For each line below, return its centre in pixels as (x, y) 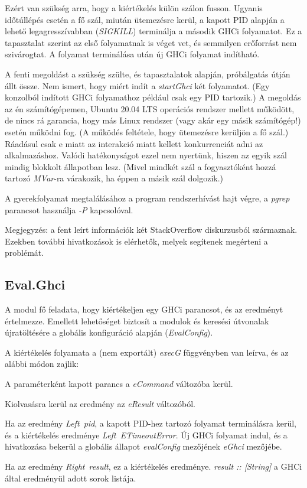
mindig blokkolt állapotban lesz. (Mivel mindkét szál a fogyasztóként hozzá (141, 166)
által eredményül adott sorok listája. (71, 478)
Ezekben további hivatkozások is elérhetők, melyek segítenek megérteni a (136, 241)
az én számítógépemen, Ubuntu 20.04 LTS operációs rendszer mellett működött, (150, 108)
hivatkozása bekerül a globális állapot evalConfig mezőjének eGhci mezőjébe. (143, 446)
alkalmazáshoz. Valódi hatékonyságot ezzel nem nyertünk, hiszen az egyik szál (146, 155)
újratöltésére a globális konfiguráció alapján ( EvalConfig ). (109, 332)
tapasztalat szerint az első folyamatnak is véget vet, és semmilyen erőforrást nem (151, 42)
